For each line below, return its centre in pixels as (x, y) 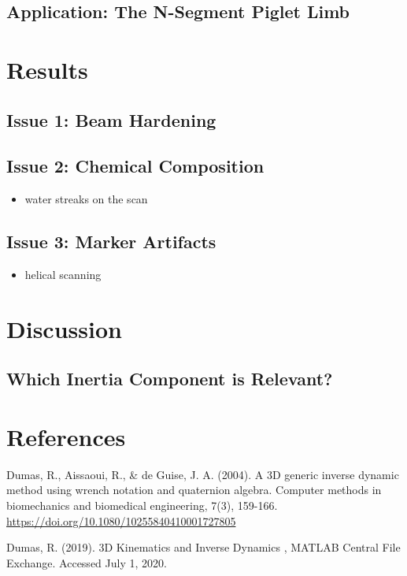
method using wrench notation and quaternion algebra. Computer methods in (194, 490)
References (66, 436)
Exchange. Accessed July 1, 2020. (87, 562)
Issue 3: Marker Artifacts (111, 242)
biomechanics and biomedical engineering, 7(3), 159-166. (142, 505)
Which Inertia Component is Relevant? (170, 379)
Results (47, 69)
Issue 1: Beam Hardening (111, 119)
